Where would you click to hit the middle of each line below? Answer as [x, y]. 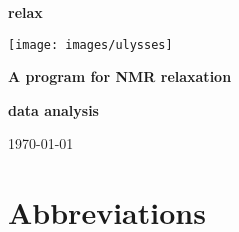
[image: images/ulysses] [90, 44]
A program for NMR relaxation [120, 76]
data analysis [53, 109]
